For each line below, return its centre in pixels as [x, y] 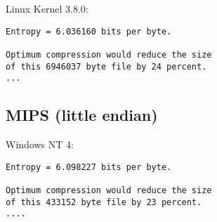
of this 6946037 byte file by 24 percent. [106, 66]
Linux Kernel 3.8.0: [47, 8]
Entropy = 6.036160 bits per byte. [89, 31]
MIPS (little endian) [82, 115]
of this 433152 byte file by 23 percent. [104, 202]
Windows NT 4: [40, 144]
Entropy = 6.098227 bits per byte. [89, 167]
